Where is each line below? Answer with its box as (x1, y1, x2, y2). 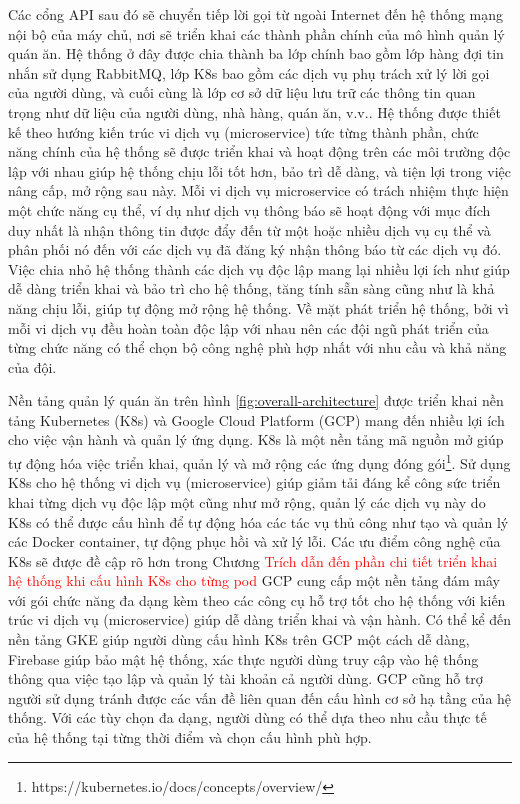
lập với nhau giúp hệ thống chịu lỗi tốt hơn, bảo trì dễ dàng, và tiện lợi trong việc (8, 160, 511, 181)
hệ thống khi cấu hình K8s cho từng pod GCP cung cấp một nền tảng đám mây (8, 570, 500, 591)
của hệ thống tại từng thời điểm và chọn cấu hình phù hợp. (8, 727, 372, 748)
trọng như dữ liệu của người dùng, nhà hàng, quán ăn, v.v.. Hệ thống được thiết (8, 101, 501, 122)
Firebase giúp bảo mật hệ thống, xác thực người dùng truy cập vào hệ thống (8, 648, 479, 669)
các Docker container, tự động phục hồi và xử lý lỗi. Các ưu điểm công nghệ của (8, 531, 501, 552)
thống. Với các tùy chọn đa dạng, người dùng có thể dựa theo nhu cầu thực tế (8, 707, 487, 728)
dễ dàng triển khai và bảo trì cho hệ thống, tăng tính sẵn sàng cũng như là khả (8, 278, 495, 299)
